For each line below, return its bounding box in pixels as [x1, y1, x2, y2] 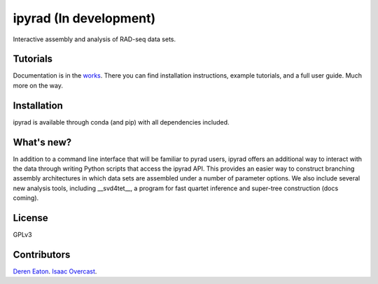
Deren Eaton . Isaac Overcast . [13, 267, 97, 276]
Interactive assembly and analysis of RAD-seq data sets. [13, 35, 176, 43]
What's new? [13, 136, 72, 148]
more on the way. [13, 81, 63, 90]
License [13, 212, 48, 224]
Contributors [13, 248, 71, 260]
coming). [13, 194, 39, 202]
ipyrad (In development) [13, 10, 156, 26]
